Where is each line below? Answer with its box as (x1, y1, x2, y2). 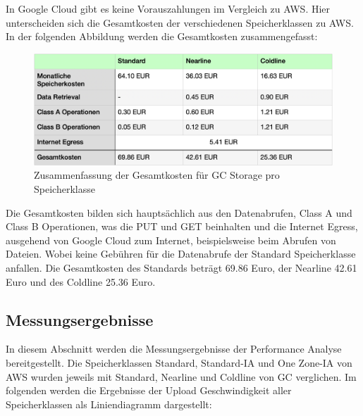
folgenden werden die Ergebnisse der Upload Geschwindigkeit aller (6, 383, 292, 398)
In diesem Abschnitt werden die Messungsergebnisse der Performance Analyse (6, 341, 342, 356)
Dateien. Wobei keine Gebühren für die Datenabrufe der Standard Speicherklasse (6, 246, 356, 261)
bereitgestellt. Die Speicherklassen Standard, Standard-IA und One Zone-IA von (6, 355, 352, 370)
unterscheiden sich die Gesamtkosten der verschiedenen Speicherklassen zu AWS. (6, 15, 354, 30)
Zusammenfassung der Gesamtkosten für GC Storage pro (34, 168, 280, 182)
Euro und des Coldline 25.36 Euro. (6, 274, 156, 289)
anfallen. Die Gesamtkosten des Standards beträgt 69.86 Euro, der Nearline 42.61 (6, 260, 357, 275)
